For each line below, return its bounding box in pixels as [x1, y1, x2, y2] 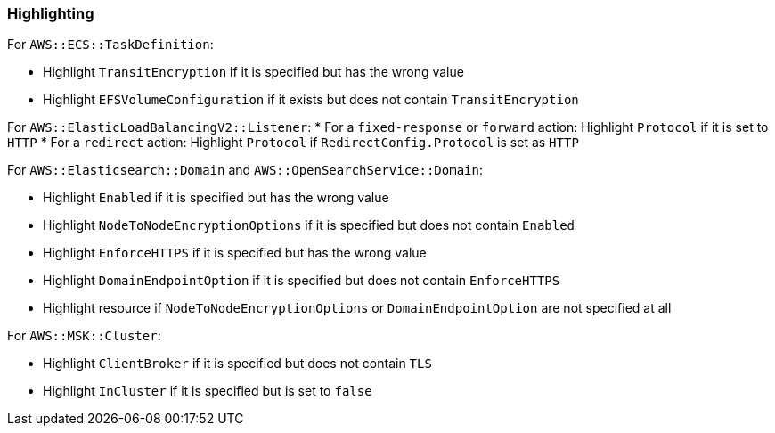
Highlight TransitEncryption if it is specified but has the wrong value [43, 64, 464, 80]
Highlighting [7, 4, 94, 22]
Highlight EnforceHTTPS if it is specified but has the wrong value [43, 245, 427, 261]
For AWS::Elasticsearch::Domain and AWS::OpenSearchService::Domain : [7, 162, 483, 178]
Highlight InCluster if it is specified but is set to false [43, 383, 372, 399]
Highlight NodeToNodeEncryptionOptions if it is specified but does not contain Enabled [43, 217, 575, 233]
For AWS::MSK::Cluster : [7, 328, 161, 344]
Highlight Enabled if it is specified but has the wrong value [43, 190, 389, 206]
